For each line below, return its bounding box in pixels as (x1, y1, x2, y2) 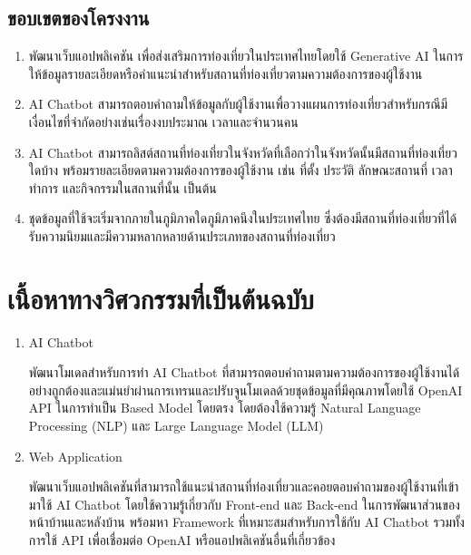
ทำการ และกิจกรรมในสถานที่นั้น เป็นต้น (28, 178, 217, 197)
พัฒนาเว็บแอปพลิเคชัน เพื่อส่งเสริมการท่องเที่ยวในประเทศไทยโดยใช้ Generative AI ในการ (28, 46, 464, 65)
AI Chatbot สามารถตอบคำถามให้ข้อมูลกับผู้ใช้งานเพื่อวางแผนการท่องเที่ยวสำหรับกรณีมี (28, 94, 448, 113)
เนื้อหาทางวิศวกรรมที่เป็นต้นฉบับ (7, 279, 314, 316)
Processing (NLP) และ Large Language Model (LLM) (28, 416, 324, 435)
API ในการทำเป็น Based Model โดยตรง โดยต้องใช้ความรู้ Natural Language (28, 398, 421, 417)
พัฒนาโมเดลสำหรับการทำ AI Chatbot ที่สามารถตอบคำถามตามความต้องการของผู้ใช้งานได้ (28, 363, 460, 382)
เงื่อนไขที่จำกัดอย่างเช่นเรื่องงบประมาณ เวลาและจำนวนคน (28, 112, 299, 131)
